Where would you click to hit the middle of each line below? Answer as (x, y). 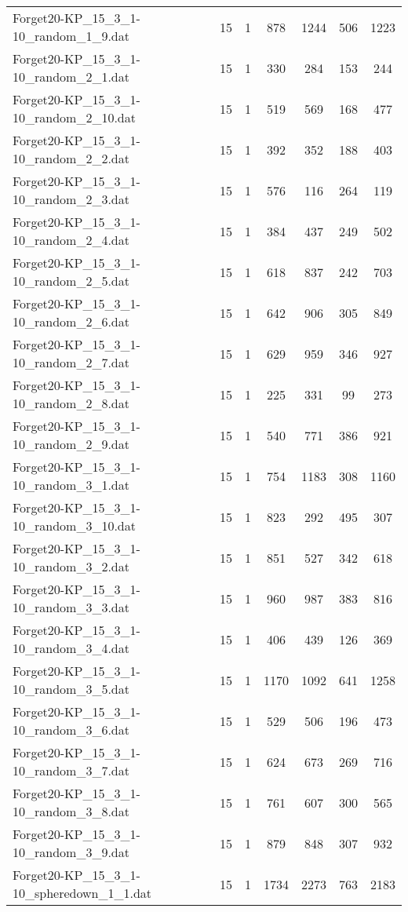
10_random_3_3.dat (71, 607)
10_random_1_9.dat (71, 36)
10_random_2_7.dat (71, 362)
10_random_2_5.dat (71, 281)
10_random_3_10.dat (74, 525)
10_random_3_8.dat (71, 811)
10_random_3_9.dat (71, 852)
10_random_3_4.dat (71, 648)
